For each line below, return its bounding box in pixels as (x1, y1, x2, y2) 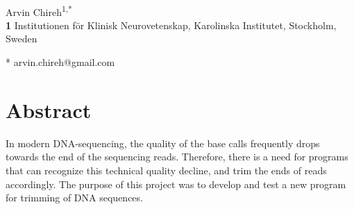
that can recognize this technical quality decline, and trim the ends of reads (6, 162, 327, 177)
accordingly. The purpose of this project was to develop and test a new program (6, 176, 346, 191)
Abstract (6, 95, 92, 124)
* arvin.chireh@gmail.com (6, 55, 115, 69)
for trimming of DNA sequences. (6, 190, 143, 205)
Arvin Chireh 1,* (6, 2, 72, 19)
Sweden (6, 31, 37, 46)
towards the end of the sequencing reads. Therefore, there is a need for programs (6, 149, 348, 164)
